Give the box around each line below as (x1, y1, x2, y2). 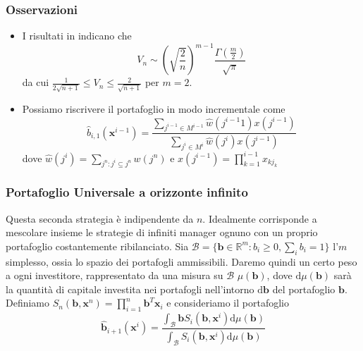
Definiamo (6, 295, 50, 310)
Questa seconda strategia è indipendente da (6, 211, 194, 226)
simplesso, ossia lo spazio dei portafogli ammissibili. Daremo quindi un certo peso (6, 254, 357, 269)
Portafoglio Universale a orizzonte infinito (6, 183, 248, 201)
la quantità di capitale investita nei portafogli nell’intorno (6, 281, 254, 296)
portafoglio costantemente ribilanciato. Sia (6, 238, 189, 253)
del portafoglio (272, 281, 336, 296)
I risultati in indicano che (22, 28, 132, 43)
